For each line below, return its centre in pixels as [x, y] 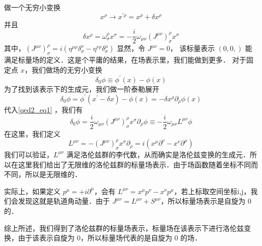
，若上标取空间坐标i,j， [212, 191]
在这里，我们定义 [32, 133]
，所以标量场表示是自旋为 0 [206, 201]
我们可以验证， [29, 154]
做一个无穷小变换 [32, 7]
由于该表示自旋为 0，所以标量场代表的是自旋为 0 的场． [110, 238]
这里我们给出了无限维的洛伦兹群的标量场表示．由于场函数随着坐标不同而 [138, 164]
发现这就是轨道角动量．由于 [64, 201]
